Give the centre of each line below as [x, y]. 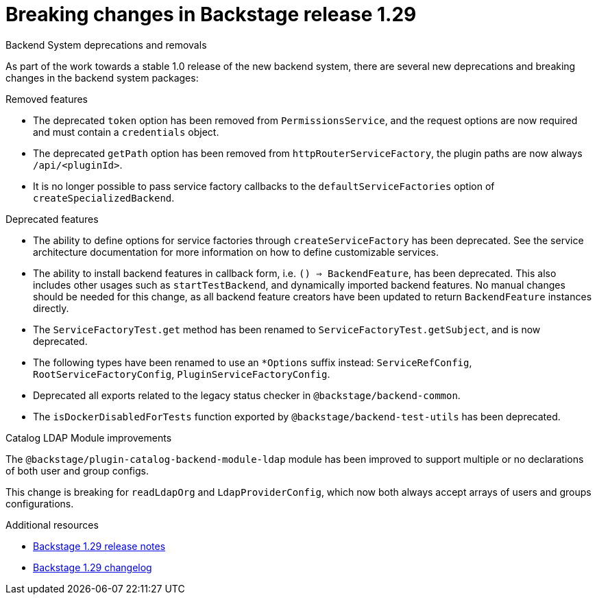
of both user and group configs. [77, 470]
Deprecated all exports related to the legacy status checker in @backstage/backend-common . [247, 395]
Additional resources [52, 525]
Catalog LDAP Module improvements [89, 437]
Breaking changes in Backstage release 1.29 [211, 14]
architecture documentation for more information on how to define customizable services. [236, 252]
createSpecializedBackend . [104, 197]
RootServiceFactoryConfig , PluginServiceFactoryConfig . [182, 374]
